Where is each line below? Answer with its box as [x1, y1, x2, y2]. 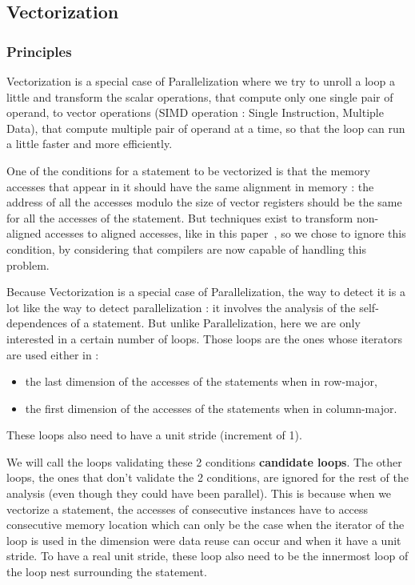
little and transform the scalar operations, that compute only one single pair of [6, 88, 393, 105]
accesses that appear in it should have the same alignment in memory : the [6, 178, 374, 194]
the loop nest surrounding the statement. [6, 563, 207, 580]
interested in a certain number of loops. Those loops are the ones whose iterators [6, 330, 403, 347]
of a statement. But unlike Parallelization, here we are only [70, 315, 361, 331]
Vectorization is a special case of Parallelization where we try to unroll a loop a [6, 73, 395, 89]
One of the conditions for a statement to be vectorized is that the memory [6, 162, 370, 178]
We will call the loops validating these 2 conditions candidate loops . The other [6, 453, 402, 470]
